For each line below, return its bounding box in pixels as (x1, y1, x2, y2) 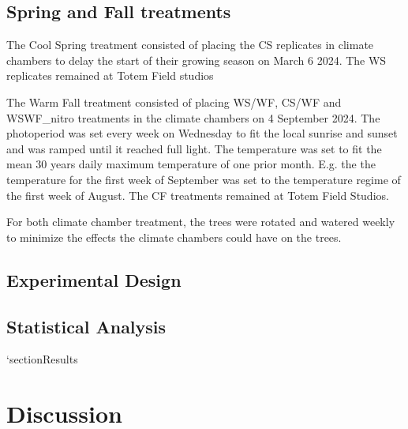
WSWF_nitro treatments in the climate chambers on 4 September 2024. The (6, 109, 380, 126)
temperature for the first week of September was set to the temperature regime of (6, 171, 401, 187)
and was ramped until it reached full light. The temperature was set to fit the (6, 140, 382, 156)
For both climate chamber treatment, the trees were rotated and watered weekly (6, 213, 395, 230)
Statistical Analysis (6, 314, 167, 338)
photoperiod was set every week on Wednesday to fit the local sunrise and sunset (6, 125, 398, 141)
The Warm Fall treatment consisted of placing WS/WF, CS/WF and (6, 93, 342, 110)
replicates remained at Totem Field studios (6, 67, 214, 84)
